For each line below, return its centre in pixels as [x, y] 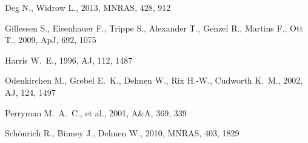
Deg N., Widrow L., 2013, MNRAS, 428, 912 [88, 7]
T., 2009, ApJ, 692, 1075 [51, 40]
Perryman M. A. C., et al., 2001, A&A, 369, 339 [96, 112]
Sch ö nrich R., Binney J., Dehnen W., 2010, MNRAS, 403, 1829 [122, 133]
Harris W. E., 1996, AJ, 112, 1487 [69, 60]
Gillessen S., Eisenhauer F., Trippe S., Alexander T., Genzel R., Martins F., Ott [154, 28]
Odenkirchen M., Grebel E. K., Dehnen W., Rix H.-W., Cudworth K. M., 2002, [154, 80]
